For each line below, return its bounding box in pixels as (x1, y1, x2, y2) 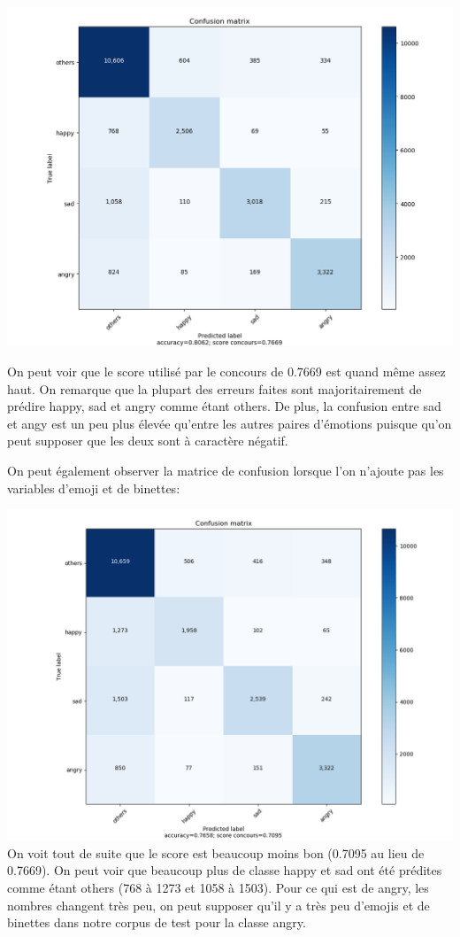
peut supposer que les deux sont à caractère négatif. (7, 431, 288, 450)
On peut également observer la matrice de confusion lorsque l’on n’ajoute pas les (7, 461, 444, 479)
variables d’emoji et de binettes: (7, 478, 180, 497)
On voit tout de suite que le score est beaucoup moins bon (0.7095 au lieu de (7, 843, 425, 862)
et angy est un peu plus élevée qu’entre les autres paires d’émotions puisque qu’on (7, 414, 452, 432)
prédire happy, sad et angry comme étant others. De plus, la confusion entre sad (7, 397, 441, 415)
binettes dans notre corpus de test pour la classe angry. (7, 913, 306, 932)
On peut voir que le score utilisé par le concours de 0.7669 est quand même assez (7, 362, 446, 380)
